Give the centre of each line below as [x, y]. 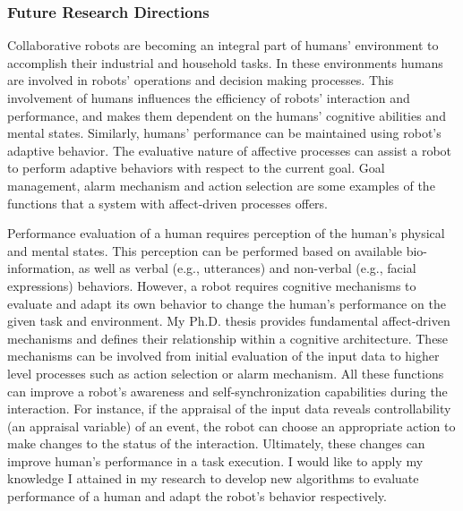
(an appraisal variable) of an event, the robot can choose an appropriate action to [231, 426]
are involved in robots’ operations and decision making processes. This [201, 80]
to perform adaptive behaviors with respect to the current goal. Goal [196, 168]
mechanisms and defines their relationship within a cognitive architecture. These [228, 338]
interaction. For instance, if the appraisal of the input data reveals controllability [229, 409]
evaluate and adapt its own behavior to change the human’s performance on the [227, 303]
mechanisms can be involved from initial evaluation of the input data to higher [223, 356]
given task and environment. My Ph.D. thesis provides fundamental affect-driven [229, 321]
